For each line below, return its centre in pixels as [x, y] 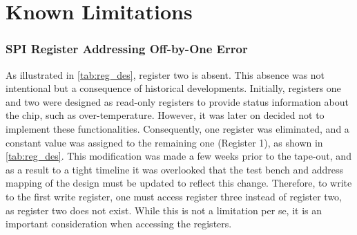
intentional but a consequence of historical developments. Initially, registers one [173, 88]
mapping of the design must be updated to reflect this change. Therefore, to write [179, 183]
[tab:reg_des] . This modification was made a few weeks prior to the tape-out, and [178, 156]
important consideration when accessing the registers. [119, 224]
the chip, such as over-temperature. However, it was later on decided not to [165, 115]
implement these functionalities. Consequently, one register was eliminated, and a [177, 128]
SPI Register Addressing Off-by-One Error [127, 49]
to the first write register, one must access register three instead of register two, [174, 196]
